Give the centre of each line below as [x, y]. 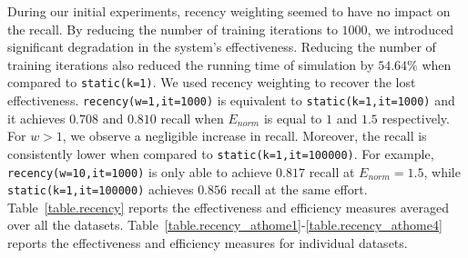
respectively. [416, 118]
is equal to [293, 118]
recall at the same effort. [299, 189]
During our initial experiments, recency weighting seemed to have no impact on [229, 11]
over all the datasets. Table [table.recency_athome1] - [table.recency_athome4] [225, 225]
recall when [192, 118]
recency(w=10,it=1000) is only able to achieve [140, 171]
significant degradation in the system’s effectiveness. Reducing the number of [222, 47]
